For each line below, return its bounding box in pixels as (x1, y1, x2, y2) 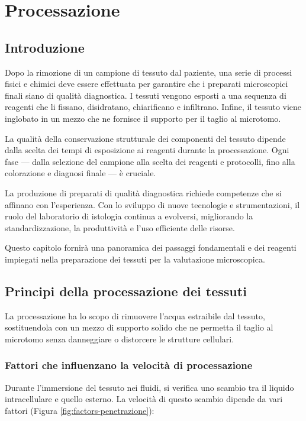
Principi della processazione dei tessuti (5, 281, 247, 300)
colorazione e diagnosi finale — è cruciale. (5, 167, 156, 179)
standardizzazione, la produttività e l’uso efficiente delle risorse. (5, 221, 235, 234)
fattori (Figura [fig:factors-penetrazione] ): (5, 404, 154, 416)
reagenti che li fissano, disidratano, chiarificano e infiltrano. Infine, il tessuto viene (5, 101, 302, 113)
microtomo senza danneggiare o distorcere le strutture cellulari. (5, 332, 234, 345)
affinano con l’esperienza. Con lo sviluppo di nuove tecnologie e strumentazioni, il (5, 198, 300, 210)
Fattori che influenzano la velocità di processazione (5, 358, 253, 373)
